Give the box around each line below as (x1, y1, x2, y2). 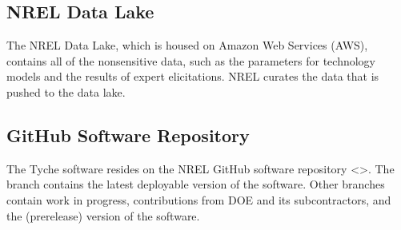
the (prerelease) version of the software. (6, 207, 200, 224)
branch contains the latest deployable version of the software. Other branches (6, 176, 385, 192)
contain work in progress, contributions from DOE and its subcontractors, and (6, 191, 391, 208)
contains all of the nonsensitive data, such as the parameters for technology (6, 52, 376, 69)
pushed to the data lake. (6, 83, 126, 100)
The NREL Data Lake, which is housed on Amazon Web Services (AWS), (6, 37, 368, 54)
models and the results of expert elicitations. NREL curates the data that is (6, 68, 379, 85)
